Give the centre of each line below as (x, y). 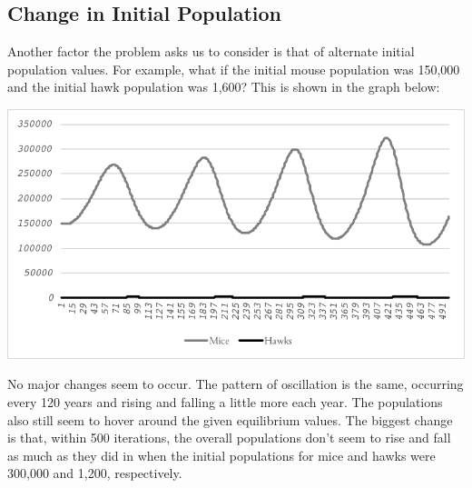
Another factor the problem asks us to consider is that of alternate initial (211, 51)
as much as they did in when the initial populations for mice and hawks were (221, 455)
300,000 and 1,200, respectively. (95, 473)
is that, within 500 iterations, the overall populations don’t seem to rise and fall (229, 438)
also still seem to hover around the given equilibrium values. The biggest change (230, 419)
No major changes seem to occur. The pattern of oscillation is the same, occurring (236, 384)
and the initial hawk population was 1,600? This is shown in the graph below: (224, 87)
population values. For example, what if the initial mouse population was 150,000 (234, 69)
